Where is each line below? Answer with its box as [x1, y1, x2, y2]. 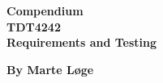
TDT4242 [6, 18, 61, 35]
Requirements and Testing [6, 34, 157, 51]
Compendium [6, 2, 84, 19]
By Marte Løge [6, 60, 94, 77]
